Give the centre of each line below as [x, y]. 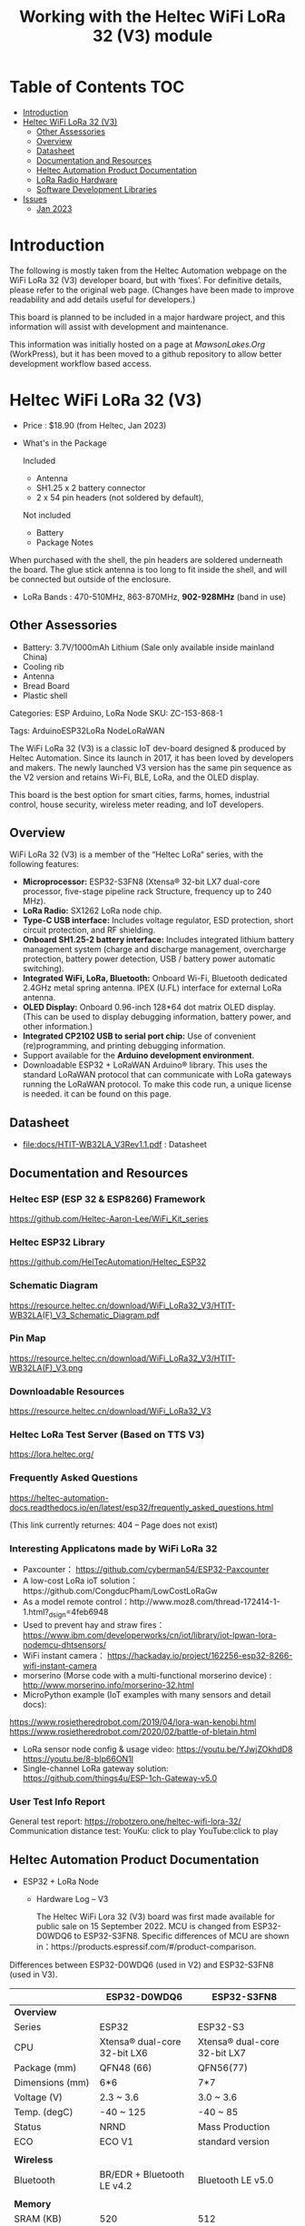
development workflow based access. [81, 363]
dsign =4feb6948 [79, 1613]
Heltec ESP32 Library [58, 1242]
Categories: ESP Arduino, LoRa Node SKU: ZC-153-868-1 [116, 713]
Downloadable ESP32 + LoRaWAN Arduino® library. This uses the [145, 1065]
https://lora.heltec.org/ [52, 1454]
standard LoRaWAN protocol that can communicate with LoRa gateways [157, 1075]
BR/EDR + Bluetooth [142, 2174]
